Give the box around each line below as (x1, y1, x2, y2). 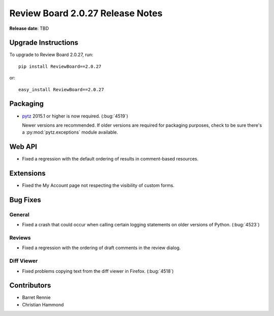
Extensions (9, 169, 46, 178)
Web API (9, 142, 38, 151)
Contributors (9, 281, 51, 290)
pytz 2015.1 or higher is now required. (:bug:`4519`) (22, 113, 128, 119)
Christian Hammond (22, 301, 64, 307)
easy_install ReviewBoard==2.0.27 (18, 87, 104, 92)
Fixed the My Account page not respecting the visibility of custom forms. (22, 182, 175, 188)
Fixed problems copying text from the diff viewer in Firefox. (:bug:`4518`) (22, 268, 174, 274)
